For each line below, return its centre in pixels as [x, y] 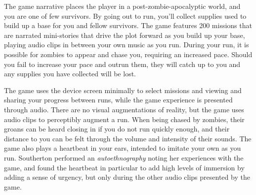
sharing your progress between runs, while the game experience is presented [118, 100]
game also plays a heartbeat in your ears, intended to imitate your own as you [123, 148]
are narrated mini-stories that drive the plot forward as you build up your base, [125, 35]
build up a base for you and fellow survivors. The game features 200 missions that [128, 25]
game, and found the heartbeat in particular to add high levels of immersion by [124, 167]
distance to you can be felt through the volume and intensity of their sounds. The [128, 138]
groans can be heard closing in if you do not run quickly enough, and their [117, 129]
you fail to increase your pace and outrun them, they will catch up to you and [122, 64]
